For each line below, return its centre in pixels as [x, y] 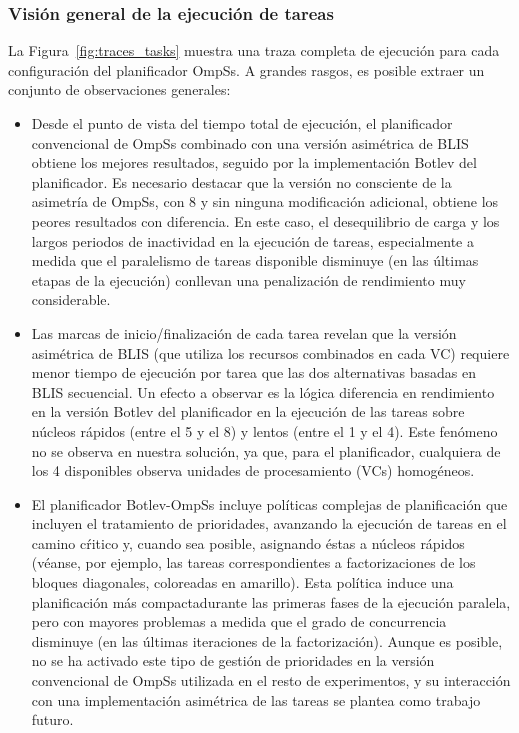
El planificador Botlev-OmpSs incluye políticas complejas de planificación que [269, 503]
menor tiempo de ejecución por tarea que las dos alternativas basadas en [254, 372]
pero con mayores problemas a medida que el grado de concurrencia [239, 621]
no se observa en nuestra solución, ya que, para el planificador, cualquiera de [266, 450]
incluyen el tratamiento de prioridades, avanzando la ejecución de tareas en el [269, 523]
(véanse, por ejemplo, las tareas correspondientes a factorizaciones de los [253, 562]
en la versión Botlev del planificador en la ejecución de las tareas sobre [248, 411]
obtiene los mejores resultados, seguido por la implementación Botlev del [254, 162]
